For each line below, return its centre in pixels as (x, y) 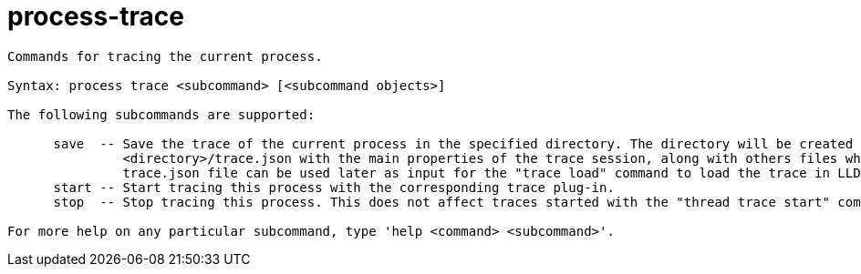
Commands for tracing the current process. (165, 56)
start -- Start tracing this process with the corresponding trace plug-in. (334, 187)
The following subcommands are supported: (161, 114)
